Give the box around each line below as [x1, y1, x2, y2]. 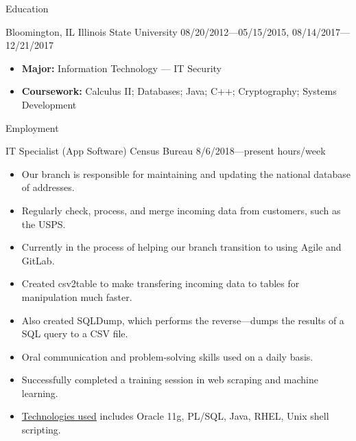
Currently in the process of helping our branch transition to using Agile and [21, 240, 342, 254]
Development [21, 97, 77, 111]
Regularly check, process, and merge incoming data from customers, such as [21, 203, 341, 217]
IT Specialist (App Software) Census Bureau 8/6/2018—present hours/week [5, 144, 326, 158]
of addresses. [21, 180, 75, 194]
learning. [21, 385, 58, 400]
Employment [5, 120, 59, 135]
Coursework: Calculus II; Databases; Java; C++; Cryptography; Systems [21, 84, 337, 98]
